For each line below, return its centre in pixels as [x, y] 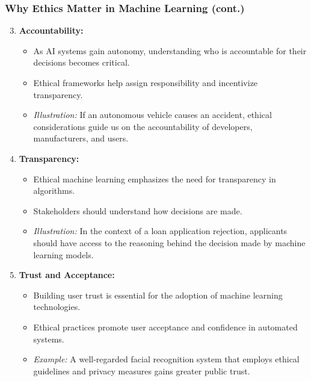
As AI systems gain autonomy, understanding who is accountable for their [170, 50]
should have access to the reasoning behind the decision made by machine [169, 242]
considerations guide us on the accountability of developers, [143, 126]
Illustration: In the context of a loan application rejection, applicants [160, 231]
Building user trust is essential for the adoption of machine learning [158, 295]
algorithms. [54, 190]
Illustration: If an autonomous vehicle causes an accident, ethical [152, 115]
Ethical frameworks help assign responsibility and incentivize [146, 82]
